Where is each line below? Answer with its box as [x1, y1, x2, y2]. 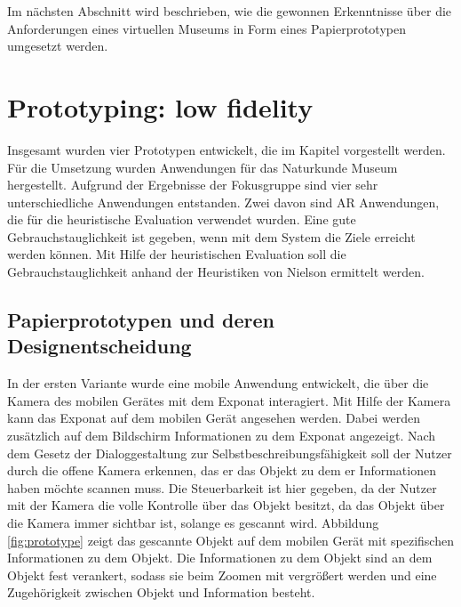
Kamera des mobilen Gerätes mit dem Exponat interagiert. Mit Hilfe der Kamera [7, 391, 451, 409]
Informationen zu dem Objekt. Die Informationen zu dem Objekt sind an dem [7, 548, 433, 567]
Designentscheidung [7, 332, 192, 360]
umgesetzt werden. [7, 36, 108, 55]
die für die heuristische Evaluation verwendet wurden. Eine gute [7, 210, 356, 229]
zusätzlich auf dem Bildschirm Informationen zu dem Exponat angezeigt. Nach [7, 426, 436, 445]
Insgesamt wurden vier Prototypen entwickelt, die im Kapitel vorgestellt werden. [7, 140, 446, 158]
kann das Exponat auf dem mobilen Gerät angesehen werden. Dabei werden [7, 409, 421, 427]
